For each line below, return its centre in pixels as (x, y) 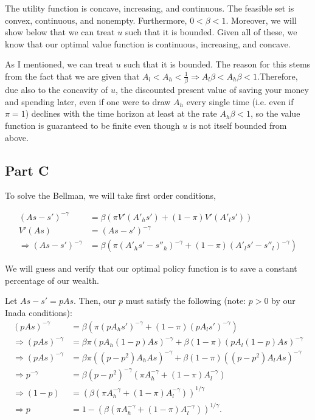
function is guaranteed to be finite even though (92, 126)
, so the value (275, 113)
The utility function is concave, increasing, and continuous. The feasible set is (150, 8)
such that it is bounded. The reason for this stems (217, 64)
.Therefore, (278, 76)
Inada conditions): (39, 312)
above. (17, 137)
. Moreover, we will (261, 20)
